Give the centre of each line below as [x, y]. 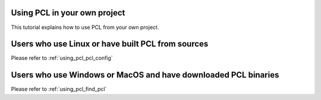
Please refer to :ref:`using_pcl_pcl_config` [62, 58]
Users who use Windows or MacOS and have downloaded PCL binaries [145, 75]
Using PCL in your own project [68, 13]
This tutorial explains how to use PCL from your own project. [85, 27]
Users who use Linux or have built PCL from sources [110, 44]
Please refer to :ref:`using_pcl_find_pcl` [59, 89]
